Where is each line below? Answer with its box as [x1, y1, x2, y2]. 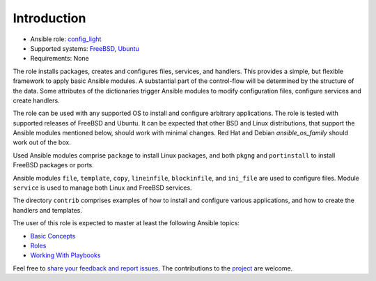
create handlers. [13, 96, 60, 105]
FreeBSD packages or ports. [13, 161, 94, 169]
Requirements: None [30, 54, 90, 63]
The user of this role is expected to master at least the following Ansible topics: [13, 219, 240, 227]
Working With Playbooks [30, 251, 101, 259]
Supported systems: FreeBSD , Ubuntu [30, 44, 139, 52]
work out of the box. [13, 138, 71, 146]
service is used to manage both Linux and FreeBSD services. [13, 183, 192, 192]
